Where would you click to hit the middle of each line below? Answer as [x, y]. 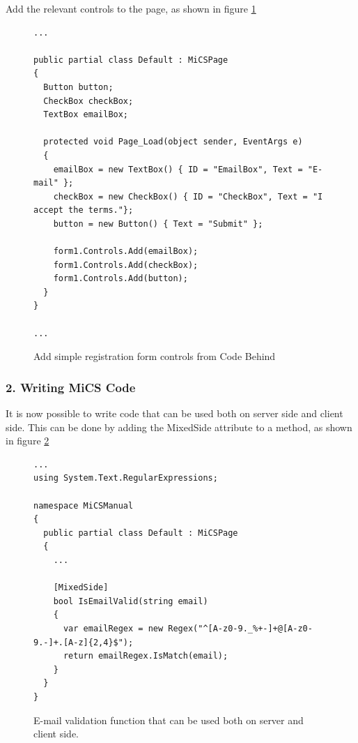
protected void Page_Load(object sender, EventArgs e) [173, 142]
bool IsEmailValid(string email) [131, 601]
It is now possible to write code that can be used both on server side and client [174, 413]
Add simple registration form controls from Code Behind [155, 356]
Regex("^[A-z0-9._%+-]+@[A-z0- [240, 628]
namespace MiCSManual [84, 505]
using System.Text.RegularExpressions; [126, 478]
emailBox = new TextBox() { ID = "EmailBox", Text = [178, 169]
